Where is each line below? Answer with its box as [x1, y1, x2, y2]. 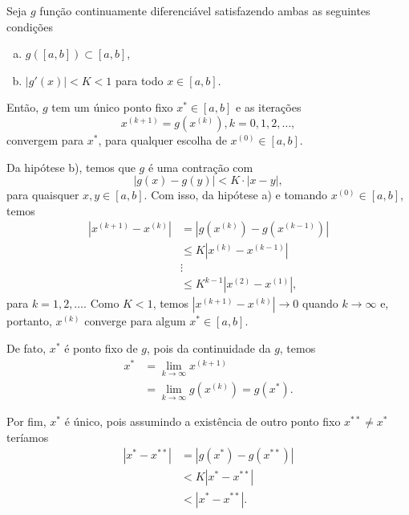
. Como [83, 295, 119, 312]
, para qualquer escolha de [98, 131, 227, 148]
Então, [6, 99, 39, 116]
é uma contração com [148, 158, 253, 175]
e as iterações [236, 99, 302, 116]
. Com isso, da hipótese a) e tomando [144, 186, 328, 203]
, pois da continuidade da [146, 340, 271, 357]
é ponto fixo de [64, 340, 138, 357]
